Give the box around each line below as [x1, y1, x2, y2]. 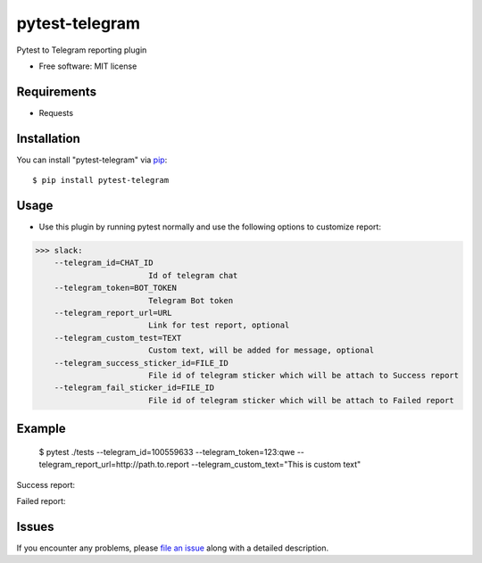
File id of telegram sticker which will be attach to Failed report [147, 395, 454, 405]
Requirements [16, 84, 97, 99]
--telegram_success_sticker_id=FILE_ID [54, 358, 229, 368]
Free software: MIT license [38, 61, 137, 71]
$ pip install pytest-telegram [32, 175, 170, 186]
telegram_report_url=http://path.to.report [38, 460, 189, 470]
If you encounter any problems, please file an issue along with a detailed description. [16, 542, 329, 553]
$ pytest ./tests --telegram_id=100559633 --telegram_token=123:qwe [38, 446, 295, 457]
